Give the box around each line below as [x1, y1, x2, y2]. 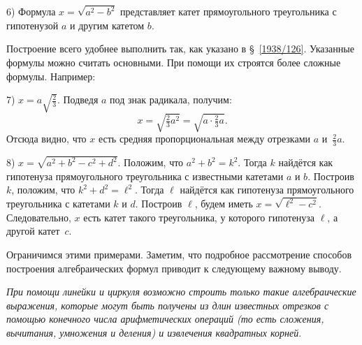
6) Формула [6, 4, 56, 19]
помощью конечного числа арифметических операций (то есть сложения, [6, 311, 324, 326]
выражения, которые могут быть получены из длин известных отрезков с [6, 298, 329, 312]
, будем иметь [194, 196, 253, 211]
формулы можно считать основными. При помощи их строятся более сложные [6, 55, 341, 70]
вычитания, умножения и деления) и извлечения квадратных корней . [6, 325, 302, 339]
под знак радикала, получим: [110, 92, 232, 107]
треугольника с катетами [6, 196, 110, 211]
